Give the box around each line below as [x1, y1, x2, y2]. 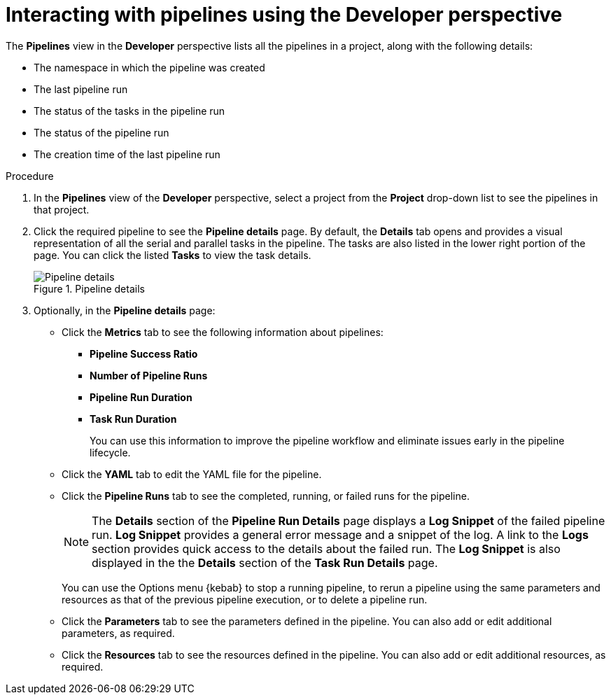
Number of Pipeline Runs [90, 369, 208, 381]
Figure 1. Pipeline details [34, 282, 145, 295]
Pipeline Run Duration [90, 391, 192, 403]
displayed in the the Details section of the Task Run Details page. [92, 555, 438, 570]
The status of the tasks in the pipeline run [34, 104, 225, 117]
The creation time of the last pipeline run [34, 148, 220, 160]
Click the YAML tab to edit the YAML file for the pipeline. [62, 468, 322, 480]
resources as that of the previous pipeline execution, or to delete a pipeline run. [62, 593, 428, 605]
